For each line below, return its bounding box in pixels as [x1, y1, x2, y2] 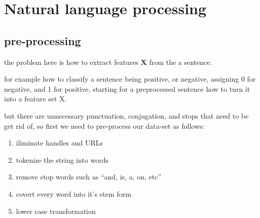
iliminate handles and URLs [16, 137, 103, 148]
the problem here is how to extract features [4, 56, 139, 67]
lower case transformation [16, 205, 96, 216]
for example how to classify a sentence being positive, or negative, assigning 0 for [4, 74, 256, 84]
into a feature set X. [4, 93, 67, 104]
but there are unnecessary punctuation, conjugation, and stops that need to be [4, 110, 249, 121]
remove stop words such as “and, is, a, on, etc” [16, 171, 162, 182]
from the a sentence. [149, 56, 212, 67]
